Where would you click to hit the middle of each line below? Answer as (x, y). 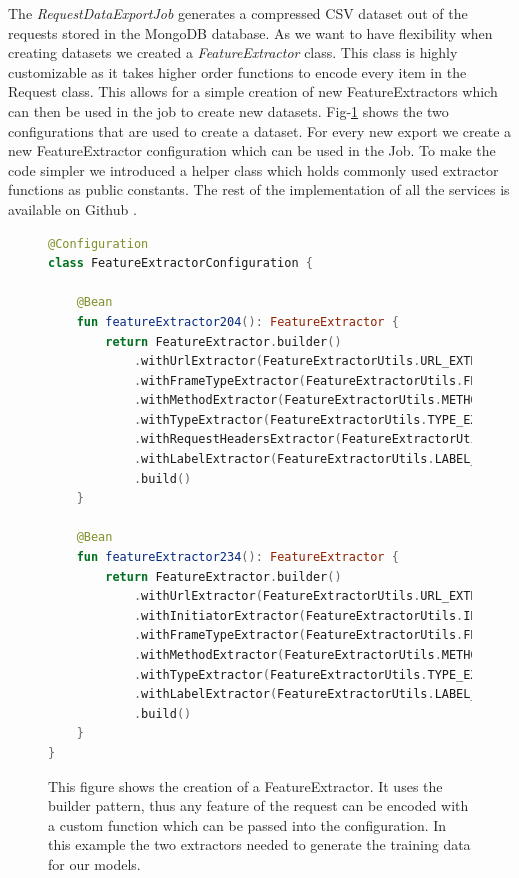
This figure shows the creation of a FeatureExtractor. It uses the (245, 785)
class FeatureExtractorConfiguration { (180, 263)
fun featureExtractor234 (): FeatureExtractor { (237, 557)
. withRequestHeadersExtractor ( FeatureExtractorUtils (312, 439)
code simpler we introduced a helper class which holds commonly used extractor (253, 169)
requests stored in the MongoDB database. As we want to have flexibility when (250, 32)
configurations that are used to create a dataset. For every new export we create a (260, 130)
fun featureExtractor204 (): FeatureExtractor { (237, 321)
